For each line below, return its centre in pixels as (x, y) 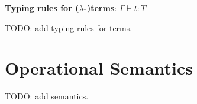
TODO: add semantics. (47, 96)
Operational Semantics (99, 68)
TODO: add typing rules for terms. (69, 27)
